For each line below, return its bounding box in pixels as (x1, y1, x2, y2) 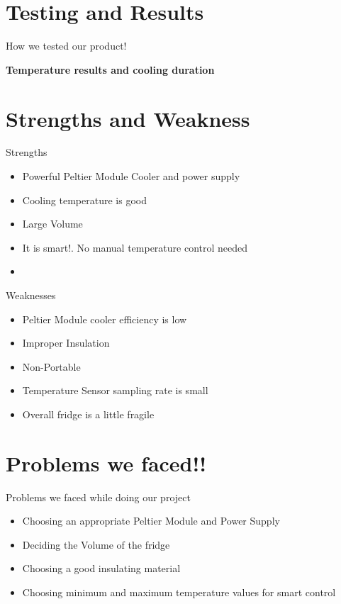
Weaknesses (6, 288, 56, 302)
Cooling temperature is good (22, 192, 147, 207)
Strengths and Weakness (6, 104, 250, 133)
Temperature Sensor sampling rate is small (22, 383, 208, 398)
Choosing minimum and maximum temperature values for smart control (22, 585, 336, 600)
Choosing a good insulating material (22, 561, 181, 576)
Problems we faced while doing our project (6, 489, 191, 504)
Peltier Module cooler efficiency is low (22, 311, 187, 326)
